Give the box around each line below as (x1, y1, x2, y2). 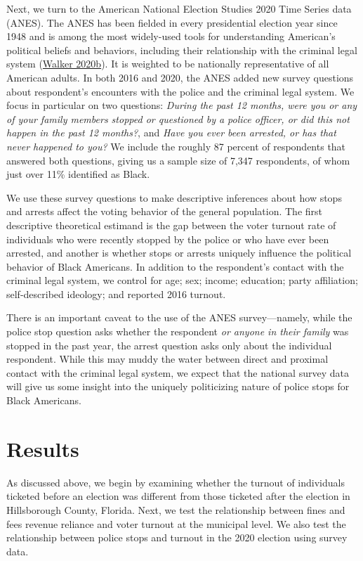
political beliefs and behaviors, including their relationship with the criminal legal (6, 42, 357, 57)
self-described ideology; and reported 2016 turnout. (6, 286, 226, 301)
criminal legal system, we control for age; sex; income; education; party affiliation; (6, 273, 358, 288)
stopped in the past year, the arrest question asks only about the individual (6, 337, 332, 352)
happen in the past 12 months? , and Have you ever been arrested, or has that (6, 125, 336, 140)
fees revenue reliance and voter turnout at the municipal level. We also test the (6, 516, 346, 531)
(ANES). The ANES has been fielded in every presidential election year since (6, 15, 338, 30)
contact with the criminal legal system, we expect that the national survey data (6, 365, 349, 380)
